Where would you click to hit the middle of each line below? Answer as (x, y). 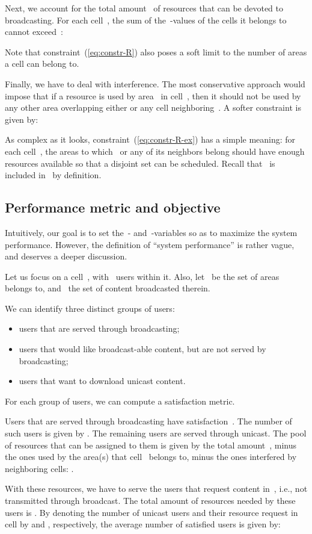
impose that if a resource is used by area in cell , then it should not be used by (153, 95)
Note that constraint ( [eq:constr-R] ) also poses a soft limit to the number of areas (156, 51)
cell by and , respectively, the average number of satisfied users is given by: (143, 524)
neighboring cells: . (39, 468)
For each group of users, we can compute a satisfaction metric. (120, 401)
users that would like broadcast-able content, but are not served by (142, 349)
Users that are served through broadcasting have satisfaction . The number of (148, 421)
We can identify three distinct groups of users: (90, 308)
